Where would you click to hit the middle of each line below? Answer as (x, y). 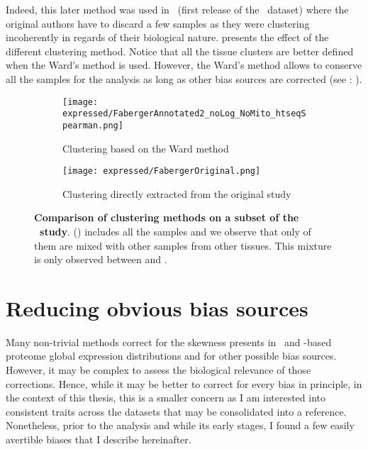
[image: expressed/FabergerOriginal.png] (162, 171)
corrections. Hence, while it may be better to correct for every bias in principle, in (184, 383)
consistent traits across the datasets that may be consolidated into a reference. (176, 411)
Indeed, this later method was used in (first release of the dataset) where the (177, 9)
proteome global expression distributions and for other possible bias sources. (171, 356)
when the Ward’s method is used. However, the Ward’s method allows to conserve (184, 65)
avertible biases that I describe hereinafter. (99, 439)
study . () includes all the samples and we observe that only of (175, 231)
